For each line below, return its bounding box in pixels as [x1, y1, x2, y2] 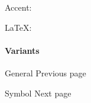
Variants [5, 44, 40, 56]
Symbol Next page [5, 86, 71, 99]
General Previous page [5, 67, 86, 79]
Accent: [5, 1, 32, 13]
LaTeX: [5, 21, 32, 33]
